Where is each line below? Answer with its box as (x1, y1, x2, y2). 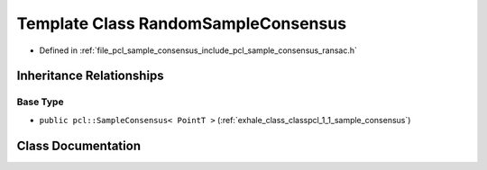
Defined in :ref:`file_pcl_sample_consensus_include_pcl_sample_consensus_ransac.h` (39, 45, 358, 56)
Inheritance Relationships (16, 68, 164, 84)
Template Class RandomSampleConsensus (16, 13, 347, 33)
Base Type (16, 95, 64, 108)
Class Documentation (16, 138, 142, 153)
